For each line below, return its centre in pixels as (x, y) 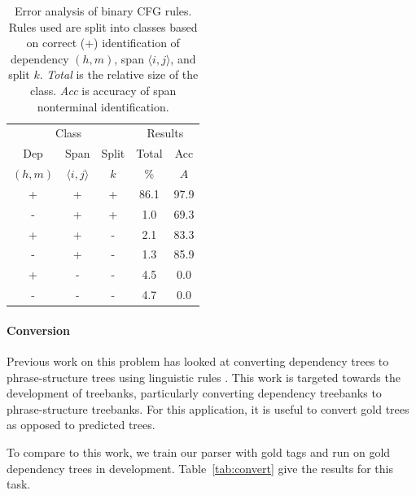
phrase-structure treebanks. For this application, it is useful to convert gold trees (208, 408)
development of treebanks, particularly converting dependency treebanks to (194, 393)
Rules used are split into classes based (103, 26)
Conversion (39, 330)
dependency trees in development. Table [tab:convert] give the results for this (200, 468)
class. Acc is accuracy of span (103, 90)
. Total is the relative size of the (119, 74)
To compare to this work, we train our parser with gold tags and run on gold (199, 452)
